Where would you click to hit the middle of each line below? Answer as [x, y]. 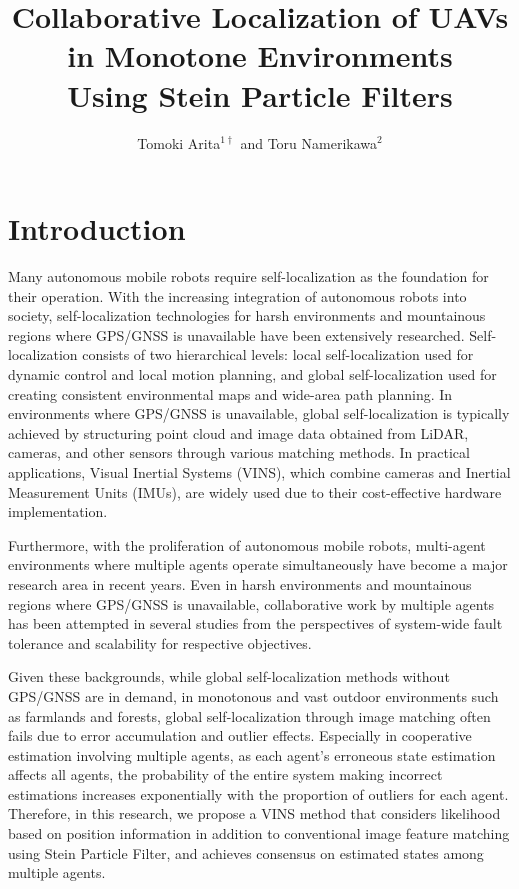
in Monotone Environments [260, 55]
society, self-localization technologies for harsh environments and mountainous [247, 315]
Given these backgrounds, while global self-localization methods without [229, 676]
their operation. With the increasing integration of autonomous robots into [237, 295]
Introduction [97, 228]
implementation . [58, 511]
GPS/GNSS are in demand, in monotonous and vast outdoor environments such [253, 695]
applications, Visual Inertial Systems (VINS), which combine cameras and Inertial [259, 471]
